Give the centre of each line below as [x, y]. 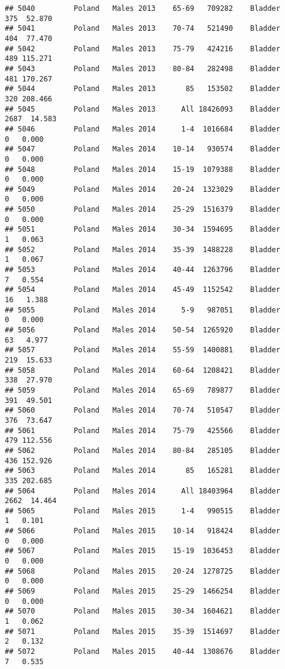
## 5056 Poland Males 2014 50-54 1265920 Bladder [143, 330]
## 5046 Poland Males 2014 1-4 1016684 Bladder [143, 129]
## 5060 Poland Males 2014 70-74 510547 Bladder [143, 411]
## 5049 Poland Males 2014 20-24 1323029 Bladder [143, 189]
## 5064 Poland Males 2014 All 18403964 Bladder [143, 491]
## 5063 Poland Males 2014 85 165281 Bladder [143, 471]
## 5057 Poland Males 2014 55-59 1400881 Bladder [143, 350]
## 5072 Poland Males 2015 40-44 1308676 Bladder [143, 652]
